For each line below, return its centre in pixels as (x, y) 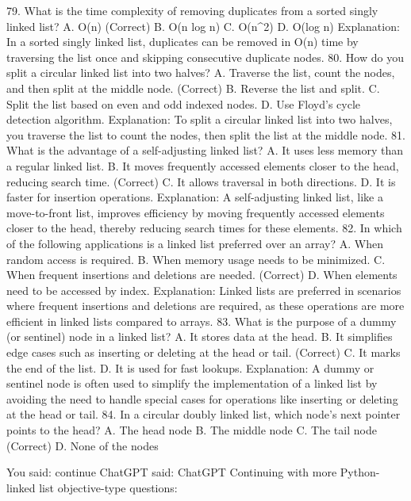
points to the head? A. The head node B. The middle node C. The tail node (192, 430)
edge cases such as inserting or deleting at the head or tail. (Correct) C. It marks (204, 352)
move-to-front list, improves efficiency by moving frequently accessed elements (196, 212)
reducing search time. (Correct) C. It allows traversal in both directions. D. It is (201, 181)
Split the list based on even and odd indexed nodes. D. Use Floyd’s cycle (184, 103)
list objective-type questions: (108, 487)
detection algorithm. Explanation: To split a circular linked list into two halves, (200, 119)
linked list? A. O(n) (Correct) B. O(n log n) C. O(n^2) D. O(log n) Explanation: (203, 26)
